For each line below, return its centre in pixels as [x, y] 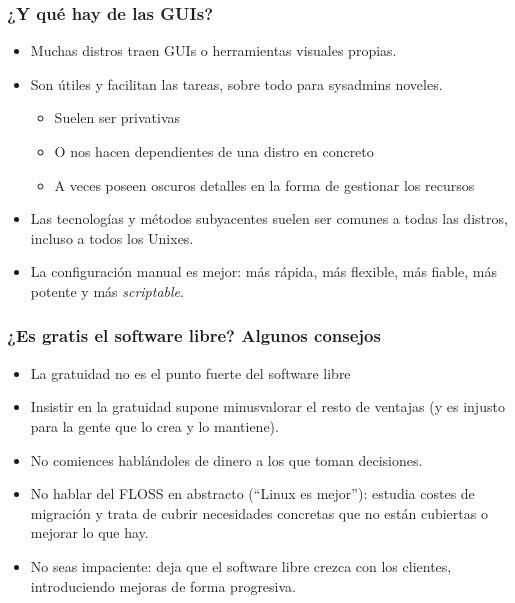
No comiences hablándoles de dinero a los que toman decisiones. [226, 459]
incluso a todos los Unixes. [112, 237]
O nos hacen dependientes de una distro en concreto [214, 151]
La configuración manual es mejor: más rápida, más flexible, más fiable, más [263, 271]
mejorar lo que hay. [89, 532]
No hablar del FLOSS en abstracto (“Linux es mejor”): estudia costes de [252, 493]
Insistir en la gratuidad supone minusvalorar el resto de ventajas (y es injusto [267, 406]
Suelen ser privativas [117, 117]
